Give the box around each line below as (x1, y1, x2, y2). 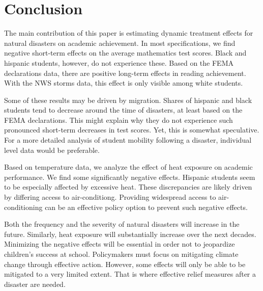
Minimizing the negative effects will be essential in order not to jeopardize (4, 239, 235, 249)
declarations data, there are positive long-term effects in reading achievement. (4, 67, 246, 78)
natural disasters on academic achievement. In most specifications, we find (4, 37, 236, 48)
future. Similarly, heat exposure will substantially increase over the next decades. (4, 228, 256, 239)
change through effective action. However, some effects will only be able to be (4, 258, 246, 269)
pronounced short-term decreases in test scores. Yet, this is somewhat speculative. (4, 124, 259, 135)
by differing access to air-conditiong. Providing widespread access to (4, 192, 216, 202)
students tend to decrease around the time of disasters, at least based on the (4, 104, 243, 115)
